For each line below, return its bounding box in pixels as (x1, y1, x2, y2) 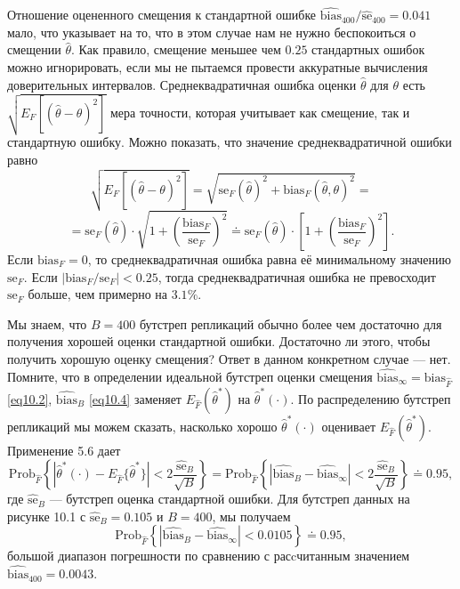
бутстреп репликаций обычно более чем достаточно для (139, 314, 442, 333)
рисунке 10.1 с (7, 506, 86, 525)
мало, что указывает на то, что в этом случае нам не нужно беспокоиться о (7, 22, 416, 41)
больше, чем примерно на (28, 285, 168, 303)
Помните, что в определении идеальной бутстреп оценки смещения (7, 367, 373, 385)
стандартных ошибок (311, 40, 425, 59)
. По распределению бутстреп (290, 389, 451, 407)
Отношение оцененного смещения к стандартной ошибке (7, 5, 317, 24)
